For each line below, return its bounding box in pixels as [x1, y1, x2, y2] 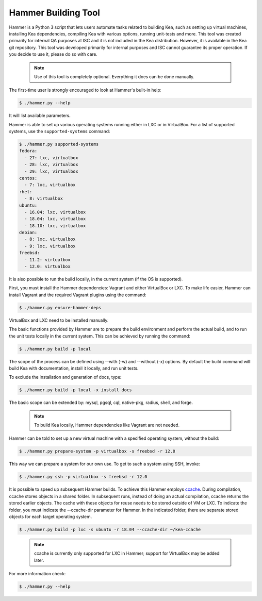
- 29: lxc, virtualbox [24, 168, 79, 174]
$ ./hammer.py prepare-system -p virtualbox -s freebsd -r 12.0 [19, 449, 176, 454]
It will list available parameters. [9, 113, 71, 118]
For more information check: [9, 571, 66, 577]
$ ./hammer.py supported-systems [19, 141, 99, 147]
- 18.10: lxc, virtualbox [24, 223, 86, 228]
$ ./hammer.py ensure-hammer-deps [19, 305, 101, 310]
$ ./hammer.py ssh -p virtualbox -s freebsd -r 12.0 [19, 474, 147, 480]
